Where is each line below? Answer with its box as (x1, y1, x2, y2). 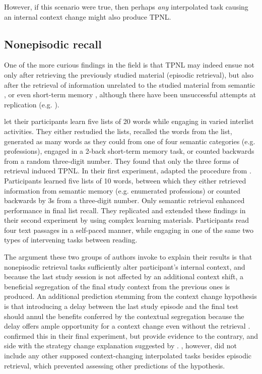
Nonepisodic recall (4, 36, 102, 51)
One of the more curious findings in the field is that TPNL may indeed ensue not (4, 59, 254, 70)
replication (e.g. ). (4, 99, 59, 109)
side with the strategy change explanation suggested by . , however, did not (4, 340, 237, 351)
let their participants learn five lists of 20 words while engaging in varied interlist (4, 116, 254, 127)
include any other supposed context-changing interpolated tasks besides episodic (4, 350, 252, 361)
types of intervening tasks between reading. (4, 234, 138, 245)
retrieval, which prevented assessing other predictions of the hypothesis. (4, 360, 225, 370)
